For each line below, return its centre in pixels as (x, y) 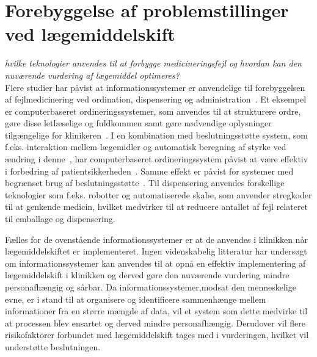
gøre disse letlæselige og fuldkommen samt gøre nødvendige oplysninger (138, 123)
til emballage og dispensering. (60, 219)
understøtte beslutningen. (53, 346)
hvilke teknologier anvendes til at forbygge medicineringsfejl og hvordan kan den (153, 63)
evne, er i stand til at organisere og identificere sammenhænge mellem (136, 299)
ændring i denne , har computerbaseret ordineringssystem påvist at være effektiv (157, 159)
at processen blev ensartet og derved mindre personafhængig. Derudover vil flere (155, 323)
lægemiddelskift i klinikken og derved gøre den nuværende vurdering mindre (147, 275)
